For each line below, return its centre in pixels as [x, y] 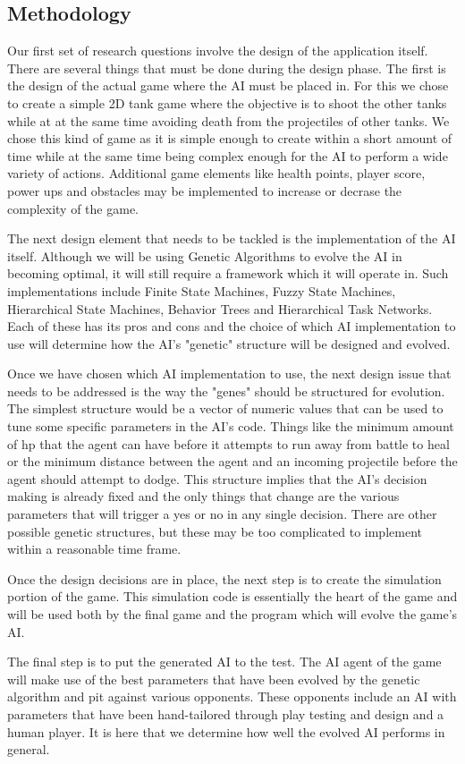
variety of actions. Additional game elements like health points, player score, [216, 173]
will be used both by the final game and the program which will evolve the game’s [232, 614]
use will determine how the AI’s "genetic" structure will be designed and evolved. [229, 343]
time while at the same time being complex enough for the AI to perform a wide [228, 155]
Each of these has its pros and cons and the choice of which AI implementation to [232, 326]
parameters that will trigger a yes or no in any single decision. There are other [222, 514]
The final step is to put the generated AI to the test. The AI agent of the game [224, 662]
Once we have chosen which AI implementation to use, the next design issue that [229, 374]
